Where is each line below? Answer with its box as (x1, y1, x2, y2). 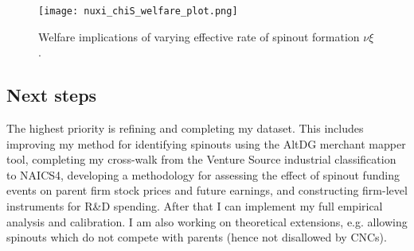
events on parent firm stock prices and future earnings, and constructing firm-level (6, 182, 408, 199)
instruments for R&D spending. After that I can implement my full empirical (6, 198, 383, 214)
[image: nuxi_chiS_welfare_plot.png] (38, 6, 238, 17)
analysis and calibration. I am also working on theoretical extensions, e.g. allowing (6, 213, 408, 230)
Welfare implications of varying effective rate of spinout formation (38, 28, 360, 44)
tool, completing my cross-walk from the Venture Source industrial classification (6, 151, 396, 168)
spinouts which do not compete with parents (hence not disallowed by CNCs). (6, 229, 387, 245)
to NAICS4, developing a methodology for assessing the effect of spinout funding (6, 166, 400, 183)
